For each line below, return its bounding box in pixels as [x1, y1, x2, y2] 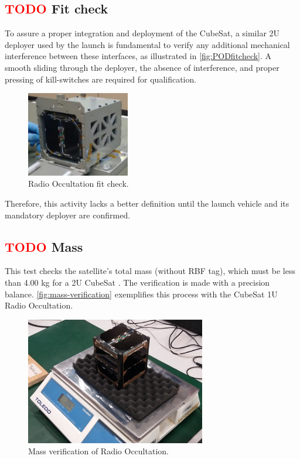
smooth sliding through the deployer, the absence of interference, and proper [5, 61, 279, 73]
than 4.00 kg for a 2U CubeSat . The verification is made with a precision [5, 276, 270, 288]
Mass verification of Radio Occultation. [28, 445, 169, 457]
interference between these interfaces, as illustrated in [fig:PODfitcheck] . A [5, 50, 272, 62]
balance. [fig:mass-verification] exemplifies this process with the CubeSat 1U [5, 287, 278, 300]
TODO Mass [5, 237, 83, 255]
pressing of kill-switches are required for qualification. [5, 73, 197, 85]
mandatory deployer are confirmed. [5, 208, 131, 221]
